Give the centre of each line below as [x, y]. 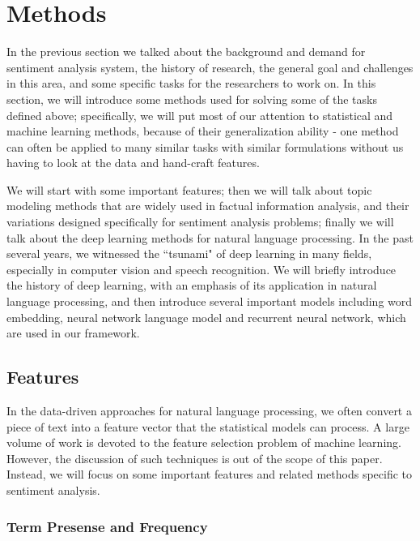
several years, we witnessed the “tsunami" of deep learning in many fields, [189, 253]
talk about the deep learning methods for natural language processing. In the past [210, 237]
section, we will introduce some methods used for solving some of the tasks [192, 99]
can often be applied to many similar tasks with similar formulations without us [205, 146]
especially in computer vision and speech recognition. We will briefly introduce [202, 269]
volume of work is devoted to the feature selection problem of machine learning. [204, 442]
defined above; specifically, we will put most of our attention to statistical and [200, 115]
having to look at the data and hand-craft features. [133, 163]
